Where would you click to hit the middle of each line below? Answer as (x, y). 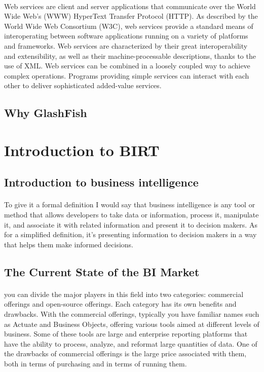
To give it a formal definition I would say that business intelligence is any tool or (130, 204)
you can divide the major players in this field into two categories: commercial (124, 294)
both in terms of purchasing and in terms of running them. (96, 363)
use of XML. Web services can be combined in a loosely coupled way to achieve (127, 66)
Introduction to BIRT (82, 150)
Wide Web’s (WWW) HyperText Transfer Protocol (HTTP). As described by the (131, 16)
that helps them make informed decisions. (69, 244)
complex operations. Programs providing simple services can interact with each (127, 75)
